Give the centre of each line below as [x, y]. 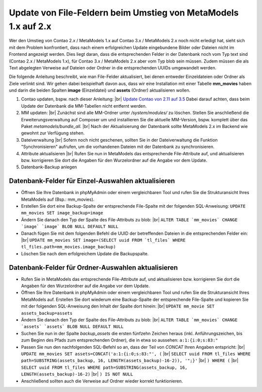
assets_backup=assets [47, 313]
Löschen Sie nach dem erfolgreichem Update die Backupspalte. [85, 253]
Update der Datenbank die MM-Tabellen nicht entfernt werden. [84, 106]
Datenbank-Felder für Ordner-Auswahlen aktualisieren [93, 268]
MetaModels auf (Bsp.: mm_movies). [58, 199]
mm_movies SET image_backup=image [62, 213]
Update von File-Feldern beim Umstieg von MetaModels [124, 13]
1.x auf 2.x [30, 26]
